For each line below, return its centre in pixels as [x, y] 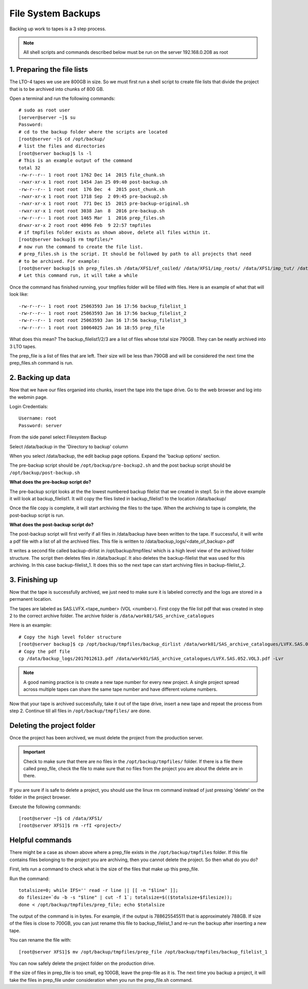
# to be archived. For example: [59, 261]
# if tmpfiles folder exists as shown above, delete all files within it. [115, 233]
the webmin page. [29, 397]
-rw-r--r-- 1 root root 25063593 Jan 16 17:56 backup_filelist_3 [103, 320]
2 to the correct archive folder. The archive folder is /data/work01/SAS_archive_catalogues [112, 616]
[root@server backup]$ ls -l [55, 153]
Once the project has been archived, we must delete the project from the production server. [107, 737]
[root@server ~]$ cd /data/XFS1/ [61, 819]
